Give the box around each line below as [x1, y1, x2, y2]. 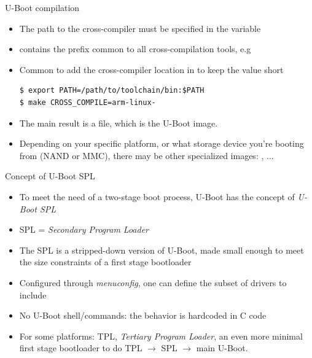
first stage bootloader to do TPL [19, 341, 142, 354]
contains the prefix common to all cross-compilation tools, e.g [19, 42, 251, 55]
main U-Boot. [196, 341, 248, 354]
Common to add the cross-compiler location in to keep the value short [19, 63, 284, 76]
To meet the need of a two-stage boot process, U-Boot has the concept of [19, 190, 295, 203]
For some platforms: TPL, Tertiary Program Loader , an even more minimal [19, 329, 303, 342]
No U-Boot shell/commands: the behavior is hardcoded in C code [19, 309, 267, 322]
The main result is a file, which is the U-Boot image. [19, 116, 218, 129]
